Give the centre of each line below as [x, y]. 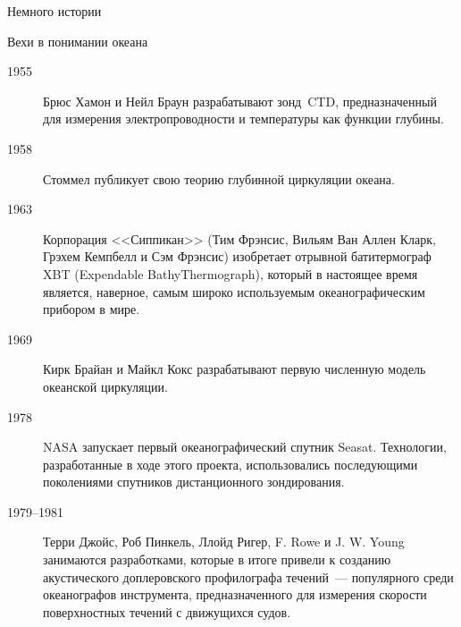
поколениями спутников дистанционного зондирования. [194, 482]
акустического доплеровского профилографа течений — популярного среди [248, 576]
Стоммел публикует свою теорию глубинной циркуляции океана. [219, 178]
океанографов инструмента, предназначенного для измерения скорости [235, 594]
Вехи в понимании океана [78, 41]
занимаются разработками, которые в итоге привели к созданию [217, 559]
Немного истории [54, 11]
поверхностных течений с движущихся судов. [167, 611]
